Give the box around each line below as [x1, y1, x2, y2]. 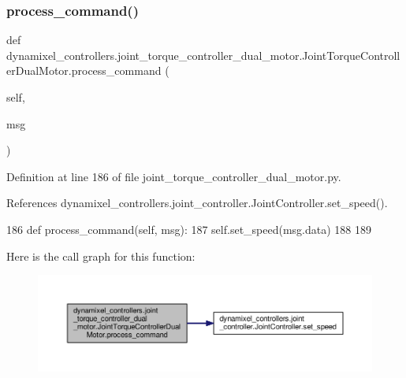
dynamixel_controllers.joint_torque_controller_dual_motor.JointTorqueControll [6, 46, 400, 63]
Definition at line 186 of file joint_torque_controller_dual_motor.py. [6, 168, 341, 184]
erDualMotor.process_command [6, 62, 162, 79]
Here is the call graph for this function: [6, 247, 196, 264]
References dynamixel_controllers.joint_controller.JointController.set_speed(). [6, 195, 388, 211]
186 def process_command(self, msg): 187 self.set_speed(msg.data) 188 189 [6, 220, 372, 237]
